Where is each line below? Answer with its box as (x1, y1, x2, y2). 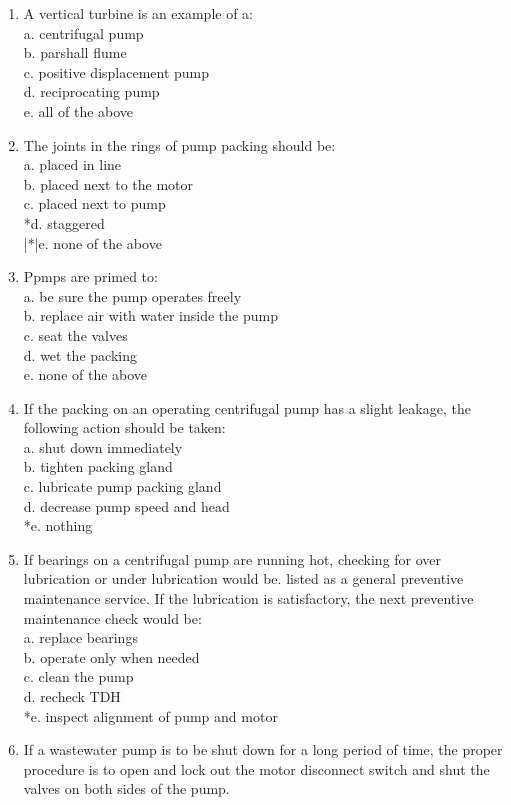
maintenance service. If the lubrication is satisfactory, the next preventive (23, 588, 474, 609)
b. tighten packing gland (23, 456, 173, 477)
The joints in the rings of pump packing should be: (23, 134, 336, 155)
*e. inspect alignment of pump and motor (23, 705, 278, 726)
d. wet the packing (23, 344, 137, 365)
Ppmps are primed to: (23, 266, 158, 287)
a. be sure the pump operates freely (23, 285, 242, 306)
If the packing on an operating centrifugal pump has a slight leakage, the (23, 397, 471, 418)
